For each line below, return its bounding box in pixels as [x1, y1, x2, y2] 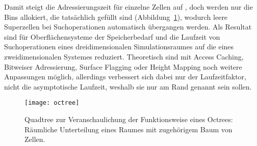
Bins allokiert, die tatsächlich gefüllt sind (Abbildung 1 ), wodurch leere [4, 11, 228, 22]
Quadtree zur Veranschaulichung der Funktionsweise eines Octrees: [24, 114, 233, 124]
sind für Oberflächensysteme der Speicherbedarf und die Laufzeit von [4, 31, 220, 42]
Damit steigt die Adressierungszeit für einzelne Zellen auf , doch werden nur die [4, 2, 253, 12]
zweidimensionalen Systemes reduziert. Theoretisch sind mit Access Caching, [4, 51, 244, 62]
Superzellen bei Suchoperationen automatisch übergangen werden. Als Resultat [4, 21, 252, 32]
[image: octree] [24, 99, 80, 107]
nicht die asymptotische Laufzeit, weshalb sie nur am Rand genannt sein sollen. [4, 81, 252, 92]
